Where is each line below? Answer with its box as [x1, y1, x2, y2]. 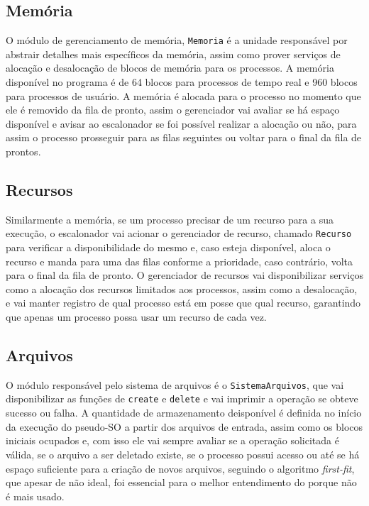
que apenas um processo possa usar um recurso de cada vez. [6, 309, 267, 324]
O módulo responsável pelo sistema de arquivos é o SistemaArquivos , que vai [6, 377, 344, 392]
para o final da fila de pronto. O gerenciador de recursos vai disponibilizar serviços [6, 268, 363, 282]
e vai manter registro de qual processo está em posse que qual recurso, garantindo [6, 295, 361, 310]
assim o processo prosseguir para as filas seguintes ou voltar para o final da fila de [6, 130, 362, 145]
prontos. [6, 144, 41, 159]
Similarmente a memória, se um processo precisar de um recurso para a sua [6, 211, 334, 226]
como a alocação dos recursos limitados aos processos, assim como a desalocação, [6, 281, 358, 296]
